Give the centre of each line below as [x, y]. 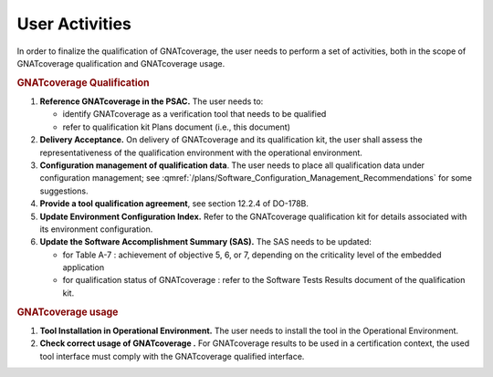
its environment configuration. [96, 229]
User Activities [74, 24]
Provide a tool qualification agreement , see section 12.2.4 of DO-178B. [174, 204]
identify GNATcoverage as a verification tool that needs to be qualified [194, 114]
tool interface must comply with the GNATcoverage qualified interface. [172, 356]
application [84, 267]
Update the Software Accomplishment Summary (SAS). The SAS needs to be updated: [205, 242]
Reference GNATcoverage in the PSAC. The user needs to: [152, 101]
